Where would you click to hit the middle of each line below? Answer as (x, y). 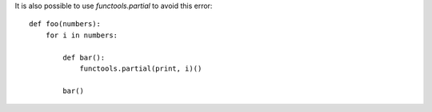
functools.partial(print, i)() (141, 68)
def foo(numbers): (65, 24)
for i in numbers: (82, 35)
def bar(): (84, 57)
